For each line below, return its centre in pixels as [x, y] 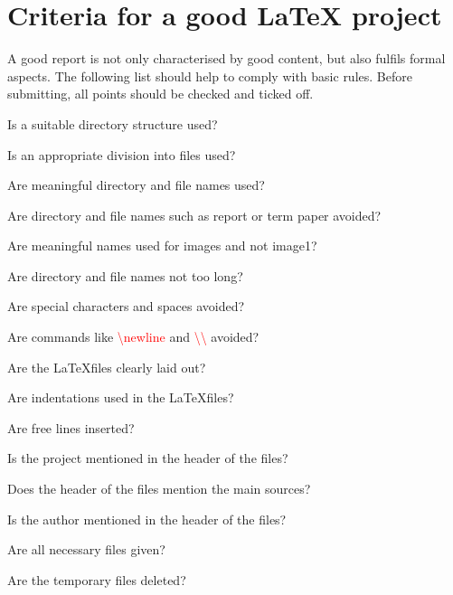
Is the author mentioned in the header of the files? [147, 519]
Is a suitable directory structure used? [113, 123]
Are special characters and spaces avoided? [126, 306]
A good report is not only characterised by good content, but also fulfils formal [226, 58]
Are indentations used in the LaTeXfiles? [121, 397]
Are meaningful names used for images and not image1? [162, 246]
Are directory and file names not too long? [125, 275]
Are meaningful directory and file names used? [136, 185]
